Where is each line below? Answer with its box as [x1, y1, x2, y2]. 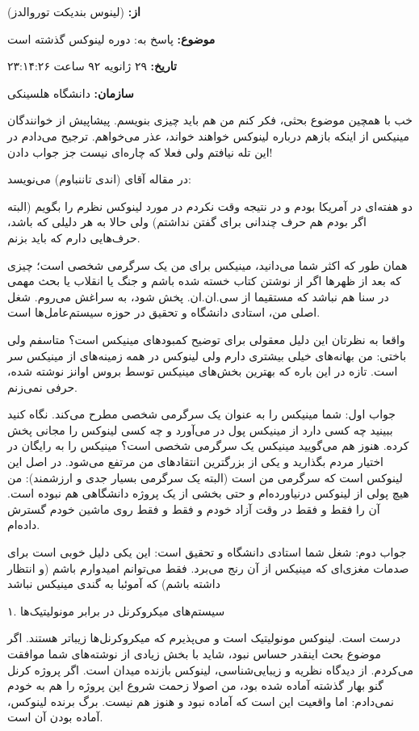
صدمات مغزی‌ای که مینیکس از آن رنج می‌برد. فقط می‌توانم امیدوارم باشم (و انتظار [7, 559, 409, 576]
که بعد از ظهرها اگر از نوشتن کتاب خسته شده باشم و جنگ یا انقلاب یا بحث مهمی [7, 272, 401, 289]
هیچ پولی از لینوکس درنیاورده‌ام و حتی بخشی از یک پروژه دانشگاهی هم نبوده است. [7, 485, 409, 502]
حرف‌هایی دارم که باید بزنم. [7, 229, 140, 246]
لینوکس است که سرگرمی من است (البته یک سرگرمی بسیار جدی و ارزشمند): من [7, 468, 403, 485]
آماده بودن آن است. [7, 708, 103, 725]
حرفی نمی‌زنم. [7, 378, 78, 395]
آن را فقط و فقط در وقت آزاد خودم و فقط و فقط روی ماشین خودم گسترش [7, 500, 380, 517]
